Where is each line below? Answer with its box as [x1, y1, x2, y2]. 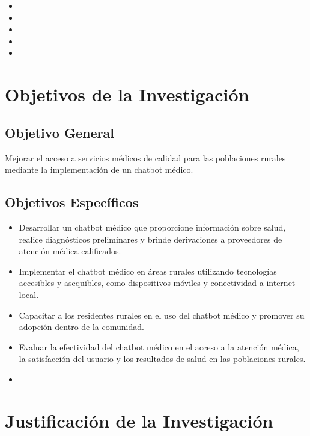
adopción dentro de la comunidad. [19, 320, 144, 333]
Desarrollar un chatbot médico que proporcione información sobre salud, [19, 220, 286, 233]
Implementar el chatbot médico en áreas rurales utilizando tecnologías [19, 264, 277, 277]
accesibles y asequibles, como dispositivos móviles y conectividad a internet [19, 276, 296, 289]
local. [19, 288, 39, 301]
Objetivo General [5, 123, 114, 142]
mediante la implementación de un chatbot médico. [5, 163, 193, 176]
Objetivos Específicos [5, 193, 139, 211]
